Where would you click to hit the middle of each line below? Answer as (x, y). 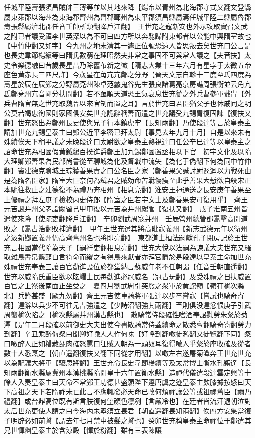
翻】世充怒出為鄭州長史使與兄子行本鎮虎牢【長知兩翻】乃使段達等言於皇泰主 (127, 122)
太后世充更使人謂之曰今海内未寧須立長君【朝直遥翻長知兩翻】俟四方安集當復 (127, 410)
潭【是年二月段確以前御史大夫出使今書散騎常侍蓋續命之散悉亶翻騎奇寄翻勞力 (127, 324)
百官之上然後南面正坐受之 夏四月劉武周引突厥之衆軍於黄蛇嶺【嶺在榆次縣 (124, 286)
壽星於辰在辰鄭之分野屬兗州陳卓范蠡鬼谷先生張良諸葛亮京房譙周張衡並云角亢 (127, 84)
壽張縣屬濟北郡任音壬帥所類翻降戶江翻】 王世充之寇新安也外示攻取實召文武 (126, 26)
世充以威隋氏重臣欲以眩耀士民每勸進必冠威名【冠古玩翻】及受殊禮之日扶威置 (127, 276)
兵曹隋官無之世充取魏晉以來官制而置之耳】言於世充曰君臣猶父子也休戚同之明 (127, 103)
